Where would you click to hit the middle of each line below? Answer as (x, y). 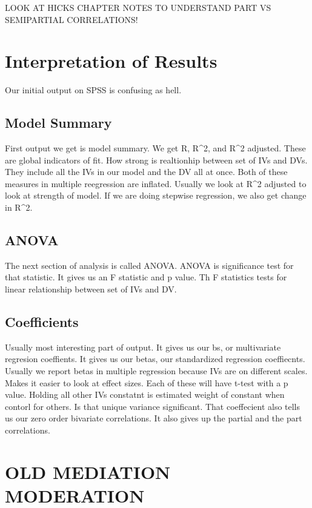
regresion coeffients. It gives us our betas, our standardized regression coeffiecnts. (155, 359)
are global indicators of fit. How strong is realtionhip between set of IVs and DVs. (156, 160)
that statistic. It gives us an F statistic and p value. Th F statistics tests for (146, 277)
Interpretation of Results (111, 61)
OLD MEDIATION (88, 471)
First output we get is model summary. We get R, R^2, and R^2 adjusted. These (155, 148)
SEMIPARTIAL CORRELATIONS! (71, 19)
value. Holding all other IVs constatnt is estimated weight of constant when (145, 394)
